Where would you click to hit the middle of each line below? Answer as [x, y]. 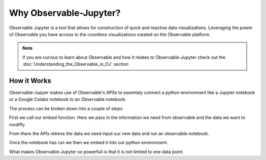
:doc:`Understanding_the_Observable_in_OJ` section [76, 64]
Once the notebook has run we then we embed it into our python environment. [89, 143]
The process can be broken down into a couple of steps [66, 108]
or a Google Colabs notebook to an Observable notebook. [68, 99]
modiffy [17, 124]
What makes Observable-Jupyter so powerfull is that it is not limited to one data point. [97, 152]
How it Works [30, 81]
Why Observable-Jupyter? [65, 13]
